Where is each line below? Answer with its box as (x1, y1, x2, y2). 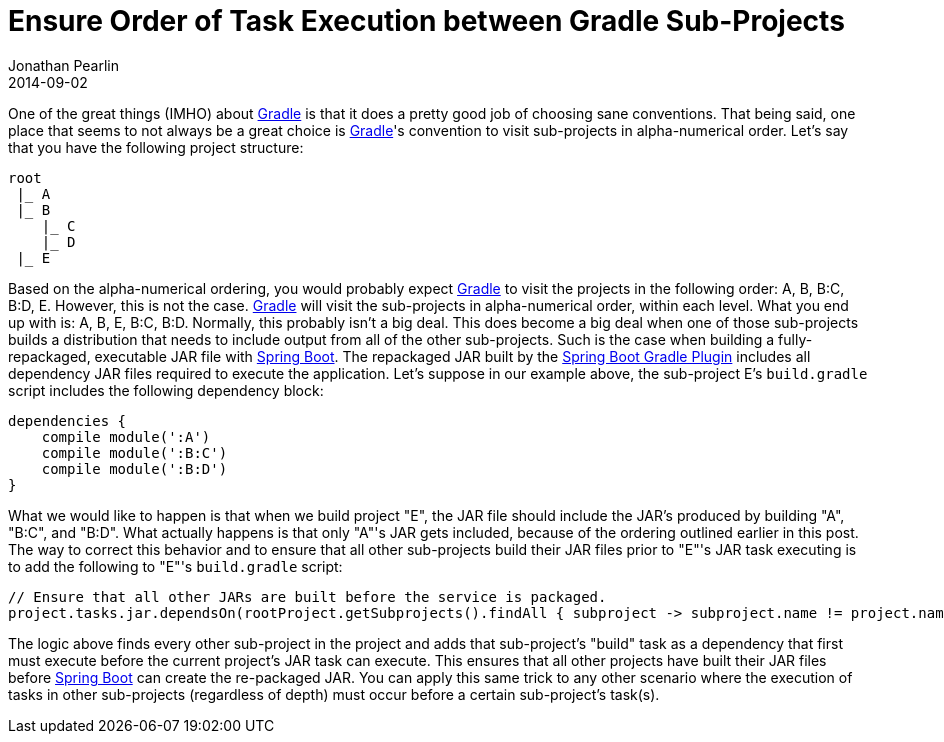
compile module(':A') (41, 428, 211, 445)
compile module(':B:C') (41, 444, 228, 461)
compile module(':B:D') (41, 460, 228, 477)
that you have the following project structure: (8, 138, 304, 156)
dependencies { (8, 412, 127, 429)
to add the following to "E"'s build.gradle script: (8, 557, 343, 575)
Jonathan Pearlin (8, 56, 120, 74)
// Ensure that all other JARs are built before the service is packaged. (8, 588, 607, 605)
